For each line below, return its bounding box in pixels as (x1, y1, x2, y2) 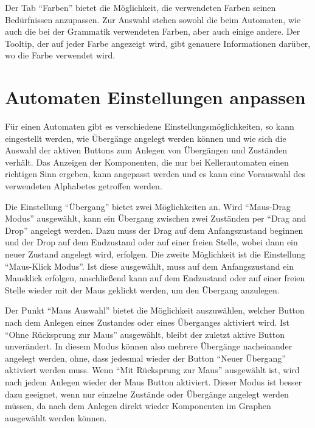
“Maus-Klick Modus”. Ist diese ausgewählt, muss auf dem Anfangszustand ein (5, 259, 294, 272)
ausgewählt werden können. (5, 411, 107, 424)
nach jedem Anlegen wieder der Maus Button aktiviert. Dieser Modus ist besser (5, 375, 302, 388)
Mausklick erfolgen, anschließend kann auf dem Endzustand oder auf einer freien (5, 272, 305, 284)
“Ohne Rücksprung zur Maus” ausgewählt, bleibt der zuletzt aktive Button (5, 328, 285, 340)
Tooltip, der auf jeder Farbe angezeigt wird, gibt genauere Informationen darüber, (5, 37, 311, 49)
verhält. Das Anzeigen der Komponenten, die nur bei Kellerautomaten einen (5, 155, 289, 168)
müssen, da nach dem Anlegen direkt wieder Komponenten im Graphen (5, 399, 271, 412)
